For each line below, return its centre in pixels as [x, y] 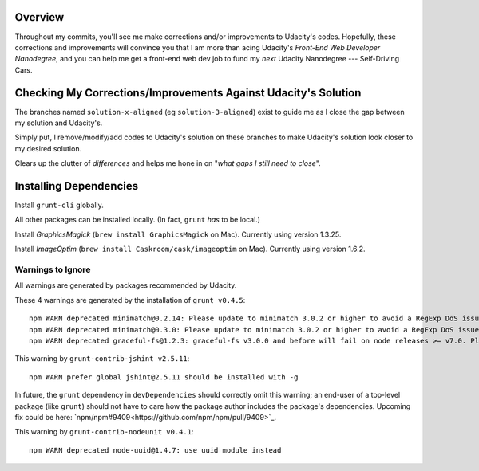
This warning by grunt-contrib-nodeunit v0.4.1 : [104, 432]
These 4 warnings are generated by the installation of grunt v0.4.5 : [130, 300]
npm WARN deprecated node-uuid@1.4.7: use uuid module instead [155, 450]
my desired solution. [48, 148]
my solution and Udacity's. [59, 123]
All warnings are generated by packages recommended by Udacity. [126, 285]
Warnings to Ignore [53, 269]
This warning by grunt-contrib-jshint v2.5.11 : [102, 359]
